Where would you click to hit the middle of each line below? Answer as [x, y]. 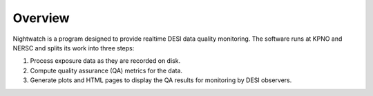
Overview [41, 18]
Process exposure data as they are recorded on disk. [105, 61]
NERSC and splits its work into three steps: [74, 48]
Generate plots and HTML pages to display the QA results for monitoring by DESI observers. [161, 80]
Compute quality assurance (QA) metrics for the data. [106, 70]
